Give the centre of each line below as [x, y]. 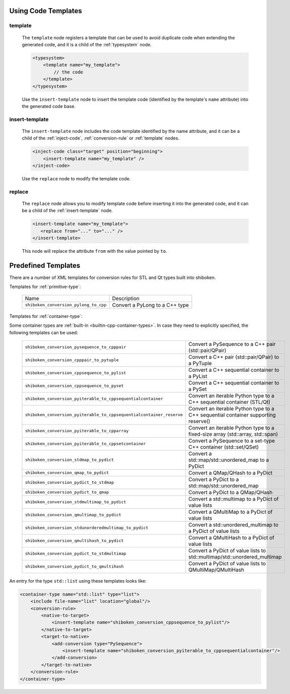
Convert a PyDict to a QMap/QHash [231, 492]
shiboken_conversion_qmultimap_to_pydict [73, 515]
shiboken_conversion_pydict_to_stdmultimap [76, 554]
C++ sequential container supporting [232, 414]
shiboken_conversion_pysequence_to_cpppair [76, 347]
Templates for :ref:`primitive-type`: [45, 287]
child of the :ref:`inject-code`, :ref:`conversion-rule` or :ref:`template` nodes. [101, 138]
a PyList [198, 376]
